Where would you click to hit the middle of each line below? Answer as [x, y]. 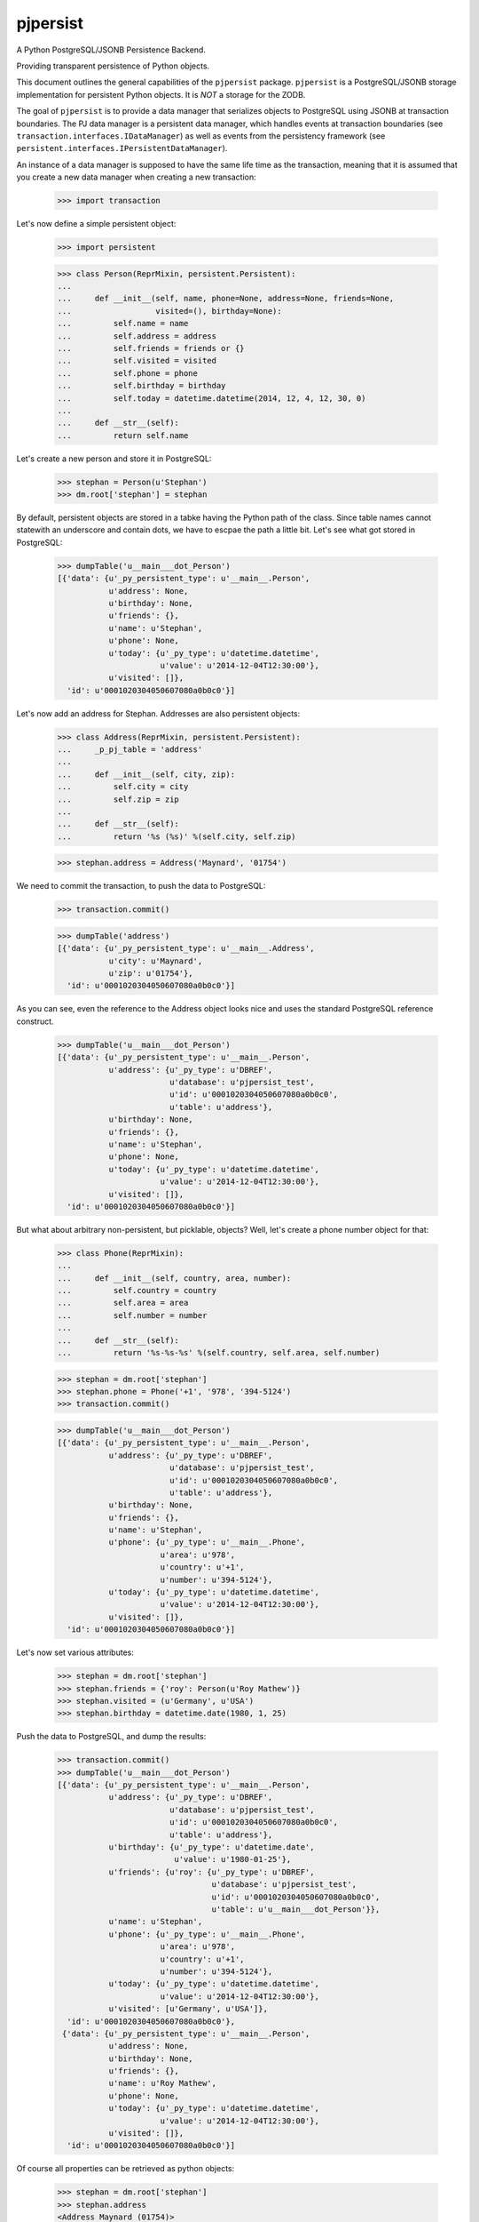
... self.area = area [123, 1303]
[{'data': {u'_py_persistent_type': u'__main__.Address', [186, 948]
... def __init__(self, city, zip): [146, 774]
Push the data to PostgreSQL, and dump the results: [111, 1737]
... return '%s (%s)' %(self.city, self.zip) [177, 836]
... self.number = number [132, 1315]
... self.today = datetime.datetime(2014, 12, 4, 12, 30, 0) [212, 398]
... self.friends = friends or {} [151, 348]
